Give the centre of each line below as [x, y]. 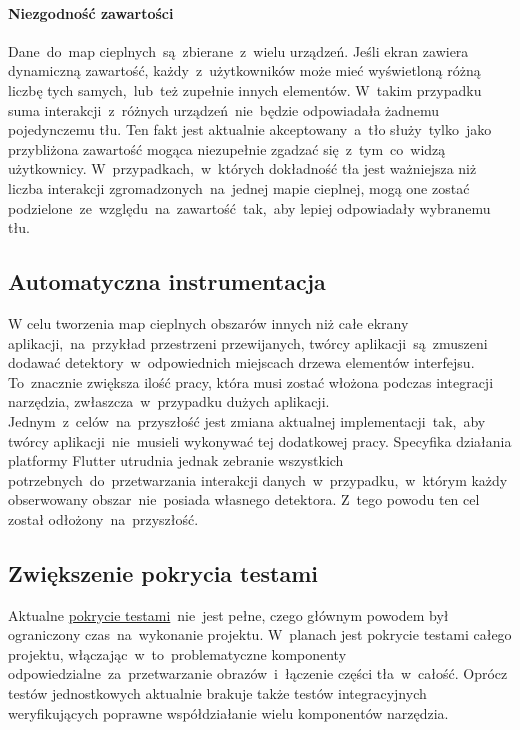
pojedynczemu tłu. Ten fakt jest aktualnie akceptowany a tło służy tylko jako [250, 129]
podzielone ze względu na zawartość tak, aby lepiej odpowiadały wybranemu [249, 207]
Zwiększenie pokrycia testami [163, 572]
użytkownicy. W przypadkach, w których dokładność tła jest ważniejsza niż [242, 168]
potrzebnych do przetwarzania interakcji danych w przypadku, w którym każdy [258, 479]
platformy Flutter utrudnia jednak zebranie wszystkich [176, 460]
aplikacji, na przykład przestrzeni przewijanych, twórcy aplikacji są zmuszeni [248, 342]
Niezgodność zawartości [91, 12]
